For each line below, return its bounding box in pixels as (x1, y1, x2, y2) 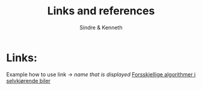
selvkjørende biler (6, 77, 51, 84)
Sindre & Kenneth (79, 24, 123, 31)
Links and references (47, 4, 155, 18)
